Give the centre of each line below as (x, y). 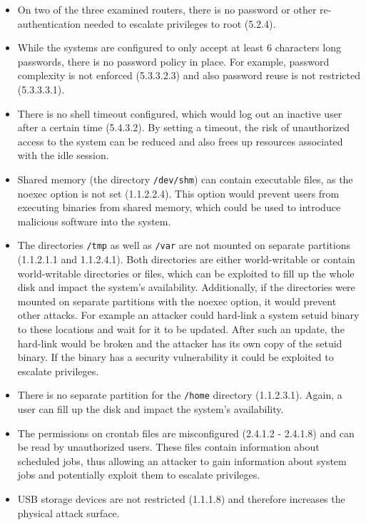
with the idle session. (63, 155)
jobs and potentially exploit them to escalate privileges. (139, 475)
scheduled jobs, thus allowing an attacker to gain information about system (182, 460)
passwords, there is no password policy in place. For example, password (173, 61)
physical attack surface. (68, 513)
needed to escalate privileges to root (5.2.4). (180, 23)
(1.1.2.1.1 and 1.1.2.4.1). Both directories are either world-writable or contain (186, 259)
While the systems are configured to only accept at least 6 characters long (179, 47)
